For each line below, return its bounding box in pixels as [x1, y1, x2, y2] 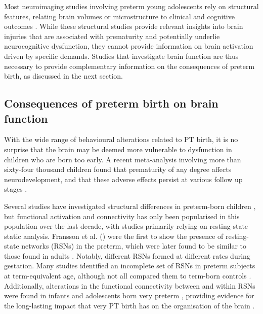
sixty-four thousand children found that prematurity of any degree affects [4, 164, 232, 175]
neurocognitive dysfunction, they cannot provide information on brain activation [4, 41, 253, 51]
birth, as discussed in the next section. [4, 71, 123, 81]
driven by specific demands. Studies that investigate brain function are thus [4, 50, 239, 61]
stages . [4, 184, 27, 194]
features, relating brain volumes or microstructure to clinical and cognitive [4, 11, 235, 21]
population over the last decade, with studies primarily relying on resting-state [4, 221, 248, 231]
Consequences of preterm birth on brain [4, 95, 218, 111]
